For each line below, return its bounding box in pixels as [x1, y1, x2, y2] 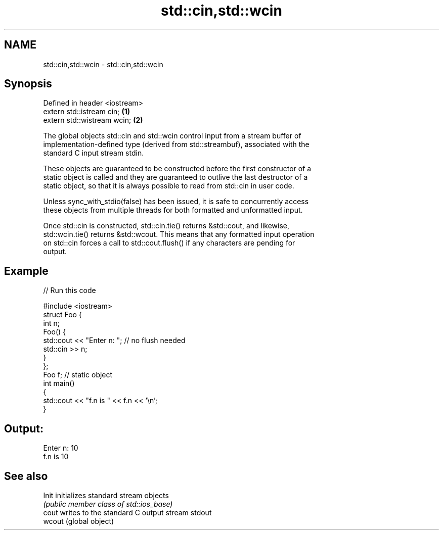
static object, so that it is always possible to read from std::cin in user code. [43, 181, 294, 190]
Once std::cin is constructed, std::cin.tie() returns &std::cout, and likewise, [43, 221, 290, 230]
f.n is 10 [43, 452, 69, 461]
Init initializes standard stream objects [43, 491, 169, 500]
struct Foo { [43, 310, 82, 319]
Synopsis [4, 77, 52, 90]
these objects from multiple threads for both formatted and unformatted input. [43, 206, 303, 215]
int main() [43, 379, 75, 388]
